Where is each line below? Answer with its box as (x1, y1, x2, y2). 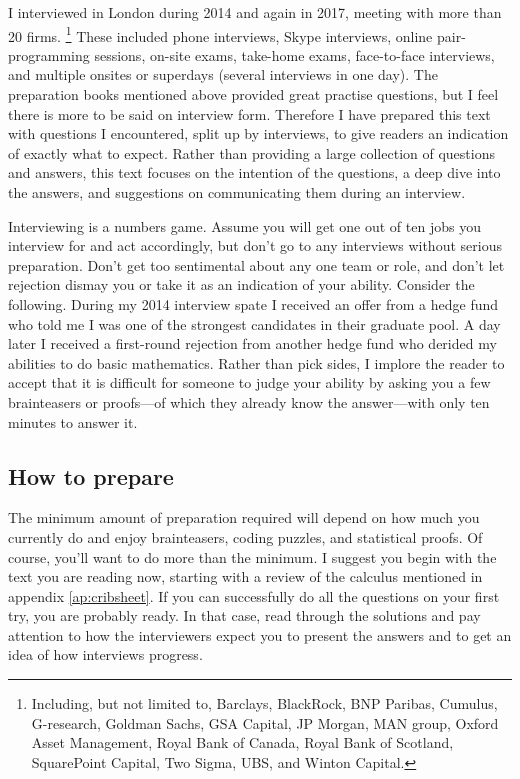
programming (8, 44, 90, 65)
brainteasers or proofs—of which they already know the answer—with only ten (8, 391, 490, 412)
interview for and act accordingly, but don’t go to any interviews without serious (8, 235, 502, 256)
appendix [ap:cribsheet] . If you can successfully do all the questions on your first (8, 585, 500, 606)
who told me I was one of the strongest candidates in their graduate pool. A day (8, 313, 501, 334)
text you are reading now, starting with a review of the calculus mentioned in (8, 566, 483, 587)
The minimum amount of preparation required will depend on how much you (8, 507, 480, 528)
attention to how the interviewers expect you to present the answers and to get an (8, 624, 512, 645)
